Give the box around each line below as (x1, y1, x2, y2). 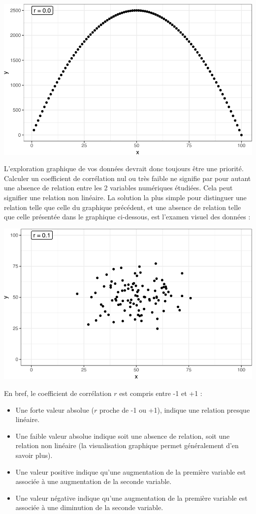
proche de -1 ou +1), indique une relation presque (99, 404, 250, 415)
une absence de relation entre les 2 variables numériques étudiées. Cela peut (4, 182, 233, 193)
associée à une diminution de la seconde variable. (15, 502, 163, 513)
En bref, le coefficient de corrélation (4, 388, 112, 398)
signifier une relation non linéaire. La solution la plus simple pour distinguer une (4, 192, 247, 203)
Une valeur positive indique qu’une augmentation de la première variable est (15, 466, 246, 477)
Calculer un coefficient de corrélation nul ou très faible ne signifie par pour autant (4, 173, 251, 183)
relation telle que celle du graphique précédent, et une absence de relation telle (4, 202, 241, 212)
